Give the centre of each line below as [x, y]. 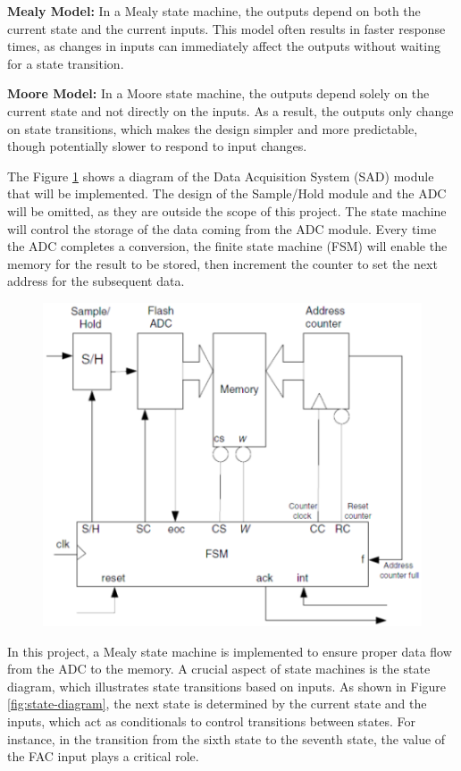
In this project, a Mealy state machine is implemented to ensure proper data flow [230, 651]
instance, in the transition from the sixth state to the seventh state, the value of [226, 738]
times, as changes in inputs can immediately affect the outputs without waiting [224, 46]
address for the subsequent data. [96, 281]
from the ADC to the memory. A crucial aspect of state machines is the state [219, 669]
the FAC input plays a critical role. [103, 756]
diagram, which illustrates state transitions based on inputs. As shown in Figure [227, 686]
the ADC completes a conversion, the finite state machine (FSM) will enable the [227, 246]
